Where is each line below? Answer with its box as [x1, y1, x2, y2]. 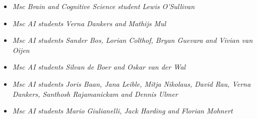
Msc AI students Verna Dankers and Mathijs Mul [12, 18, 166, 28]
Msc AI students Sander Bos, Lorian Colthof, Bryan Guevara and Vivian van [12, 35, 253, 45]
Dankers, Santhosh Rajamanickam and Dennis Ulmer [12, 88, 178, 99]
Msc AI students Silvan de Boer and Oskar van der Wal [12, 62, 186, 72]
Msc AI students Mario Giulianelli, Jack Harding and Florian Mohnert [12, 105, 233, 116]
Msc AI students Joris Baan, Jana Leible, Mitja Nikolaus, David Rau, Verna [12, 78, 251, 89]
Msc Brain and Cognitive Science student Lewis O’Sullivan [12, 1, 195, 11]
